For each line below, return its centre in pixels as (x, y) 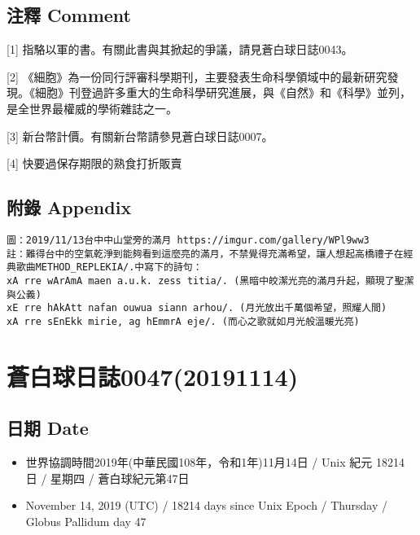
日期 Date (48, 428)
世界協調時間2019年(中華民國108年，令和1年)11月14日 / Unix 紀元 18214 (215, 462)
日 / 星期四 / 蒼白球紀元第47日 (107, 478)
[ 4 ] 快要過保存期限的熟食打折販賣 (94, 163)
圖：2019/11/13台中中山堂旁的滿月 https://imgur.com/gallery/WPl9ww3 (188, 240)
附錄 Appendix (69, 207)
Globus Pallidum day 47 (86, 521)
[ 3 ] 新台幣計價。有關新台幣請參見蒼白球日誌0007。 (140, 136)
